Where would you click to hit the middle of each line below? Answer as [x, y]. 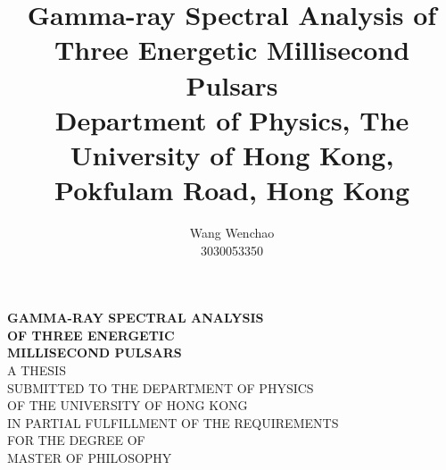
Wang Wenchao [232, 233]
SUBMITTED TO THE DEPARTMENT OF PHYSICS [161, 387]
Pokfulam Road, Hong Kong [232, 190]
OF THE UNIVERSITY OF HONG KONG [128, 405]
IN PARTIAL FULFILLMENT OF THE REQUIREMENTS [173, 422]
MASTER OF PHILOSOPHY [90, 457]
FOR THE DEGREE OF [76, 440]
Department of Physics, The [232, 119]
